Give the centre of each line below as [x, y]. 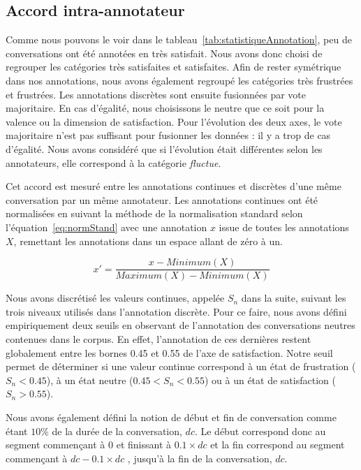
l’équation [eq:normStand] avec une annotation [106, 227]
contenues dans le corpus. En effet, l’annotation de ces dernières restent [159, 338]
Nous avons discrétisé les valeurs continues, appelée [115, 298]
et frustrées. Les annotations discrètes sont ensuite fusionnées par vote [156, 94]
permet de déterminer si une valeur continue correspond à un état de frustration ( [181, 366]
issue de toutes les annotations [284, 227]
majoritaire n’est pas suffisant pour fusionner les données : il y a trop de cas [168, 135]
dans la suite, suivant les [294, 298]
